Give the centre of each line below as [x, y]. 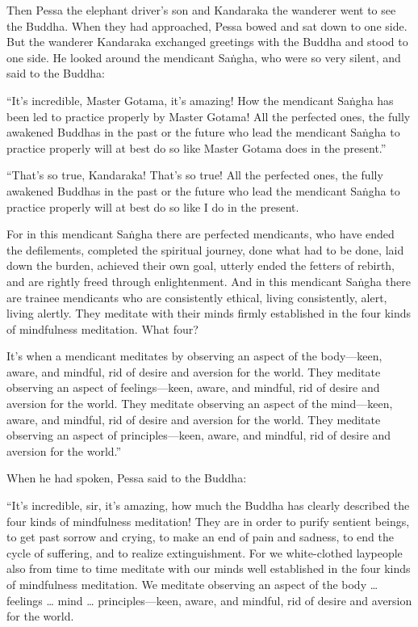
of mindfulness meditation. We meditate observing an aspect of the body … [192, 584]
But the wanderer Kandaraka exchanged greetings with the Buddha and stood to [207, 42]
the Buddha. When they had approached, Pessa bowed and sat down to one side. [207, 25]
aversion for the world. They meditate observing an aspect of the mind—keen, [200, 404]
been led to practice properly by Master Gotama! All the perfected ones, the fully [209, 116]
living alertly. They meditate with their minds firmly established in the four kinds [209, 313]
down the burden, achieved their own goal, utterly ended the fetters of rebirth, [201, 265]
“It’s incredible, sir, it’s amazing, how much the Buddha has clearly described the [208, 505]
